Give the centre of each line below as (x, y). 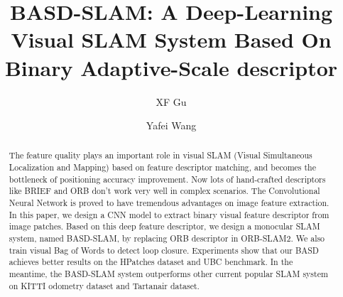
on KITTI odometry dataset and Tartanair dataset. (104, 285)
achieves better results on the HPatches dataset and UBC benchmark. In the (151, 262)
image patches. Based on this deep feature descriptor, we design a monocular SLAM (164, 226)
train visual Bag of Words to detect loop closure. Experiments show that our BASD (164, 250)
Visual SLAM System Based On (171, 39)
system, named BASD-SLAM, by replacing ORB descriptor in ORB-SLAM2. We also (167, 238)
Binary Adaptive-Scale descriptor (171, 67)
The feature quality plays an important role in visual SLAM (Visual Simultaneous (160, 155)
